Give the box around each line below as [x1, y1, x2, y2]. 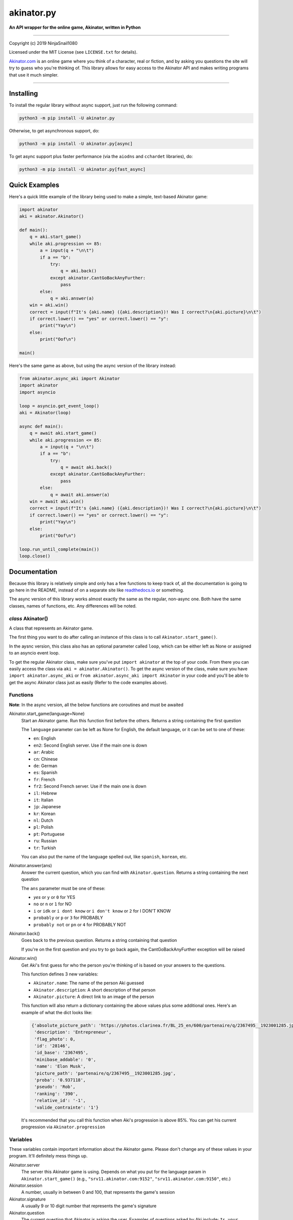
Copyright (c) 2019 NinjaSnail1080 [9, 40, 78, 46]
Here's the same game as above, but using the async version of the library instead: [9, 363, 176, 368]
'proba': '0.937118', [34, 1077, 86, 1083]
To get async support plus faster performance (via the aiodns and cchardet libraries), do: [9, 154, 193, 160]
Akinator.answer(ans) [9, 863, 52, 869]
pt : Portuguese [33, 831, 65, 837]
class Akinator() [9, 615, 48, 622]
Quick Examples [9, 181, 60, 189]
